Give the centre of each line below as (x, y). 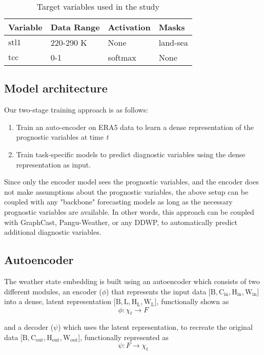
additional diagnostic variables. (53, 232)
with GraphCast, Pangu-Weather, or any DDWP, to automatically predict (121, 222)
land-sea (173, 42)
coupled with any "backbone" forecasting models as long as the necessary (118, 202)
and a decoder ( (29, 327)
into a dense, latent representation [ (60, 301)
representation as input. (54, 164)
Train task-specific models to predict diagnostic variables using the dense (131, 154)
